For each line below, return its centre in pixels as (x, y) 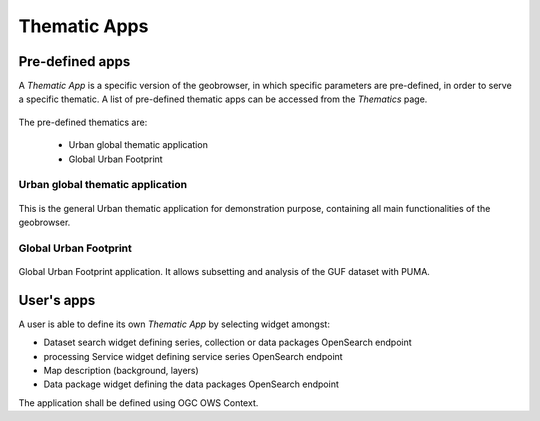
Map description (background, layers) (121, 370)
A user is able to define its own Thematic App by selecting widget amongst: (174, 324)
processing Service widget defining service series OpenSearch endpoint (193, 356)
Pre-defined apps (74, 61)
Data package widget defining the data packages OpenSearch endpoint (191, 384)
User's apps (57, 300)
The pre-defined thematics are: (83, 122)
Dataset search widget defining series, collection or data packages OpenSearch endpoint (227, 342)
